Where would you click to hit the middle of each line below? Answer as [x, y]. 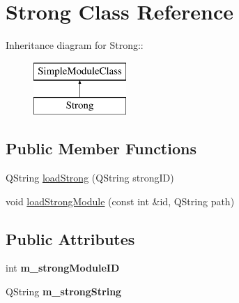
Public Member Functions [101, 148]
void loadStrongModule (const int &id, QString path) [120, 201]
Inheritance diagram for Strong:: [75, 45]
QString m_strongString [64, 291]
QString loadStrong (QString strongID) [90, 178]
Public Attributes [70, 238]
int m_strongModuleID [63, 268]
